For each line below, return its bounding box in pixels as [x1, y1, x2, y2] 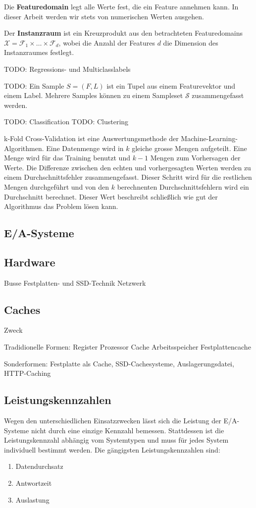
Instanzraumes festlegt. [4, 47, 74, 57]
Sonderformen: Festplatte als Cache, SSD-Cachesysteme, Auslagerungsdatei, [4, 358, 234, 368]
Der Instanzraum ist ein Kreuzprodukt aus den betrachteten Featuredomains [4, 28, 243, 38]
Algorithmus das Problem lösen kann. [4, 201, 118, 211]
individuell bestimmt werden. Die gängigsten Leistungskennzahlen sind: [4, 444, 220, 455]
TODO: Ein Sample [4, 80, 64, 91]
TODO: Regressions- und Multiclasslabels [4, 63, 131, 74]
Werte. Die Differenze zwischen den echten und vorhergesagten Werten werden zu [4, 162, 251, 172]
